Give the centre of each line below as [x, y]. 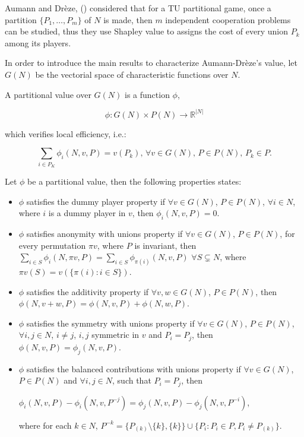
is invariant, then [165, 245]
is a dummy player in [87, 213]
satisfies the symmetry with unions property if [110, 323]
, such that [132, 380]
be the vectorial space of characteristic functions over [132, 74]
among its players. [38, 42]
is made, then [128, 19]
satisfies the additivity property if [88, 291]
